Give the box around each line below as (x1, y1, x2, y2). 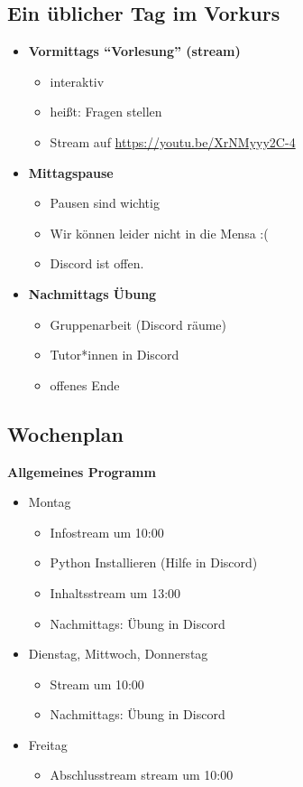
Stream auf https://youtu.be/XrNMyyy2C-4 (50, 132, 296, 151)
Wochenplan (7, 419, 124, 447)
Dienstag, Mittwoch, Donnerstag (28, 644, 208, 663)
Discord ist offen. (50, 254, 144, 273)
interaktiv (50, 71, 105, 90)
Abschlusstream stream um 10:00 (50, 765, 234, 784)
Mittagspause (28, 163, 114, 182)
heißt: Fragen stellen (50, 102, 162, 121)
